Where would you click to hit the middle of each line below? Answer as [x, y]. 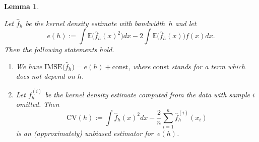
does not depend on [45, 76]
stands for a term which [208, 66]
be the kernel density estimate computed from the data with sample [147, 94]
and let [186, 23]
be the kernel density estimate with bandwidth [95, 23]
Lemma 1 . [22, 6]
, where [139, 66]
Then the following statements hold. [59, 49]
